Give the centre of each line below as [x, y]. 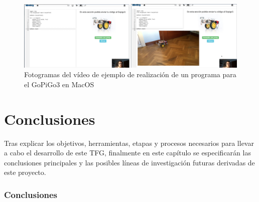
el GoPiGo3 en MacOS [59, 84]
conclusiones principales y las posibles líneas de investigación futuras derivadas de [129, 162]
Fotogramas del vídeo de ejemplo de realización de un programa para [130, 74]
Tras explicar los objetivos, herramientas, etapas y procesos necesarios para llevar [129, 143]
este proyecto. [25, 172]
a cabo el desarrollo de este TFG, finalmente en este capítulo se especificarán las [127, 153]
